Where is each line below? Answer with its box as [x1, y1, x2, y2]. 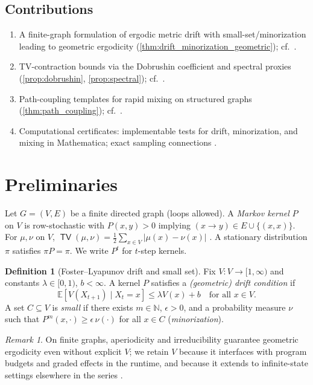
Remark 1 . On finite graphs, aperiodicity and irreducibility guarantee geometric [5, 333, 299, 346]
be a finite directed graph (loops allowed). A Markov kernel [70, 207, 289, 219]
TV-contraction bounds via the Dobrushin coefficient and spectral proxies [19, 60, 291, 73]
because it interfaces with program [179, 345, 307, 357]
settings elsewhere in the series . [5, 368, 123, 381]
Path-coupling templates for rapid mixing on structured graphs [19, 92, 252, 105]
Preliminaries [5, 172, 118, 196]
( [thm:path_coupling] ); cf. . [19, 104, 122, 117]
